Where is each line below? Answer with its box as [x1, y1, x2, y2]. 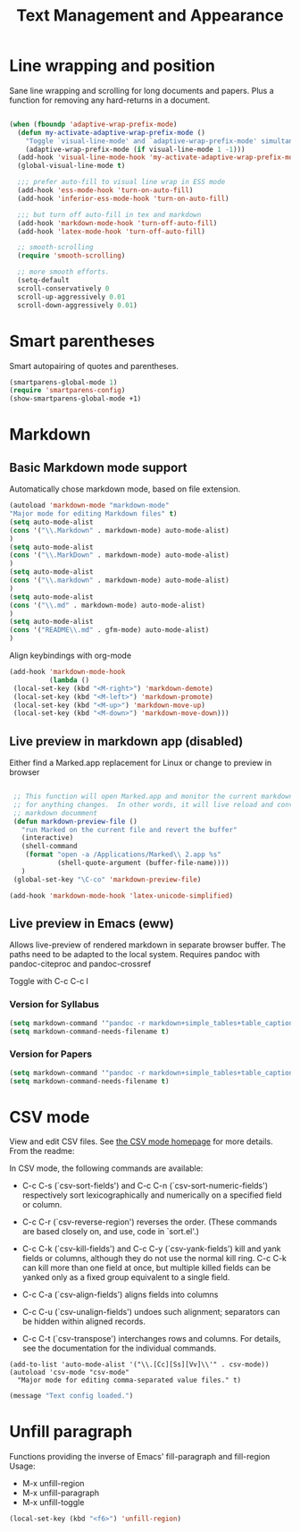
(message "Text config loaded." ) [9, 1392, 134, 1401]
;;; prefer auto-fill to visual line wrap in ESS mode [17, 178, 226, 187]
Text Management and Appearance [16, 5, 284, 26]
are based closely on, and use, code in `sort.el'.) [21, 1226, 199, 1237]
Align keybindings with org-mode [9, 650, 132, 661]
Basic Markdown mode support [9, 459, 187, 475]
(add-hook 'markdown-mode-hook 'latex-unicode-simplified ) [9, 891, 234, 900]
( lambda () [48, 676, 90, 685]
